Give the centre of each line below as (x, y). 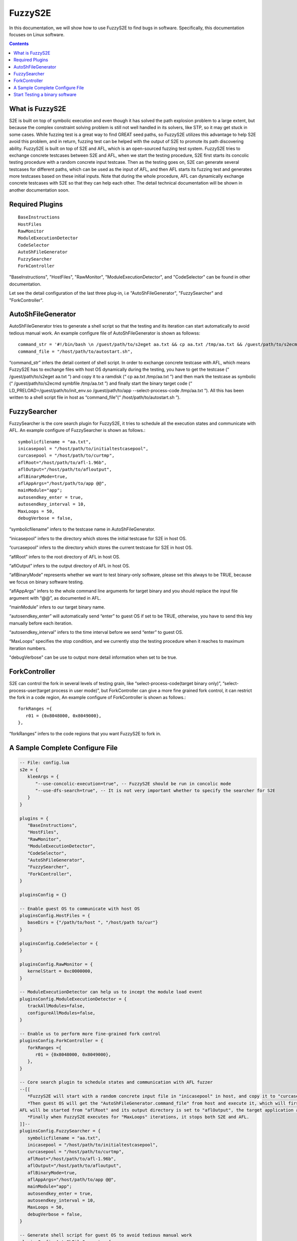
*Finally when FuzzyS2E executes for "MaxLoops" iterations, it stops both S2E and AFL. (138, 1117)
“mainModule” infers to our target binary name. (57, 607)
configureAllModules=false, (62, 1013)
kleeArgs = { (43, 777)
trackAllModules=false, (56, 1006)
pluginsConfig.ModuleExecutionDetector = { (73, 999)
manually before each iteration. (41, 623)
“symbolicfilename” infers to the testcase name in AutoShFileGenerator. (82, 529)
